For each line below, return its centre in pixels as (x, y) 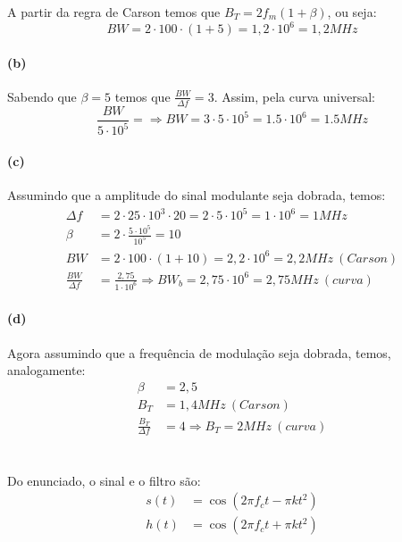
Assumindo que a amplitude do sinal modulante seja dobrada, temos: (197, 194)
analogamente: (46, 370)
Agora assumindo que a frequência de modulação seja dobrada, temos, (199, 352)
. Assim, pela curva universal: (294, 96)
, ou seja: (352, 12)
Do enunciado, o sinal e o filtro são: (104, 480)
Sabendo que (42, 96)
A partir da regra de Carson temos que (114, 12)
